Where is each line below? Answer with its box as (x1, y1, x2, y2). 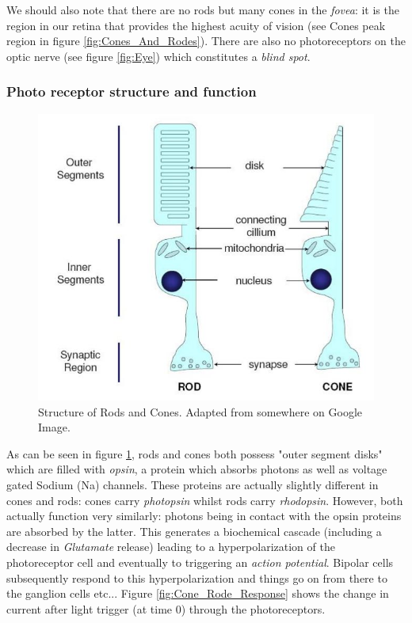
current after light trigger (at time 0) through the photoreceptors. (6, 600, 326, 617)
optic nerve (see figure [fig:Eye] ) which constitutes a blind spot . (6, 47, 311, 64)
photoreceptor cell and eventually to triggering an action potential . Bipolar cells (6, 553, 394, 570)
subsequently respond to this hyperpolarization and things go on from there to (6, 569, 387, 586)
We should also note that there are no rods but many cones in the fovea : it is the (6, 2, 399, 17)
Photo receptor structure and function (6, 82, 257, 101)
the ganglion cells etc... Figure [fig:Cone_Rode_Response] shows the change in (6, 585, 389, 602)
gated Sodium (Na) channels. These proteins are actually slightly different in (6, 476, 379, 492)
